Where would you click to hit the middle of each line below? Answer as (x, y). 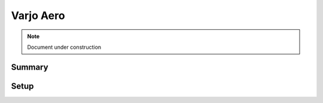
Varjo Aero (38, 15)
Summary (30, 67)
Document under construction (64, 47)
